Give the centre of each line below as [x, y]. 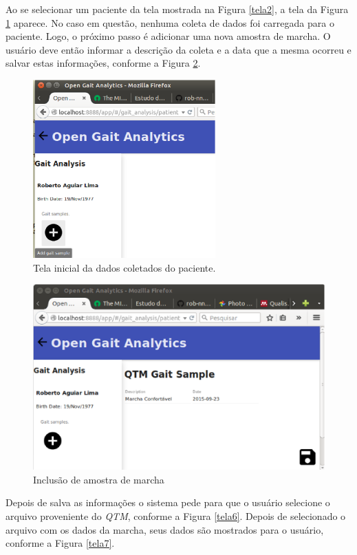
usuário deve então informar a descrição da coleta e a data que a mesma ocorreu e [178, 49]
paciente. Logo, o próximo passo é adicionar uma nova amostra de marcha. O [168, 36]
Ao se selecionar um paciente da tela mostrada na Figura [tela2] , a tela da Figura [177, 9]
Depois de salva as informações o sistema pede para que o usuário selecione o [168, 502]
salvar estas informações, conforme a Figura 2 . [103, 63]
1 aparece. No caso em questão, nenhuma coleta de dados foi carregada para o [170, 22]
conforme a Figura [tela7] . [60, 543]
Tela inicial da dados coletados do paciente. [125, 267]
